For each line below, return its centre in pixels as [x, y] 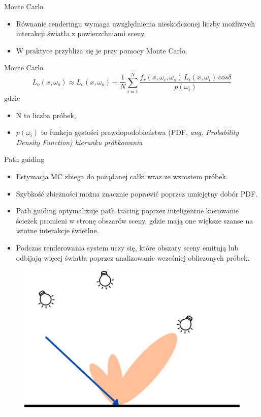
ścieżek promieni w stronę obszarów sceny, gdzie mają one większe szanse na [135, 220]
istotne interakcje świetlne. [57, 230]
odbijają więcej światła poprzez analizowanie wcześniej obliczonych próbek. [133, 257]
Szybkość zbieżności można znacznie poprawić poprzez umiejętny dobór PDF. [137, 193]
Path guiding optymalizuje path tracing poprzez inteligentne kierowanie [127, 211]
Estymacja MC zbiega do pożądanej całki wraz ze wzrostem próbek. [122, 176]
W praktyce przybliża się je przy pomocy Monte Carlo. [102, 50]
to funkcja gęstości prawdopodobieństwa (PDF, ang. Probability [140, 132]
